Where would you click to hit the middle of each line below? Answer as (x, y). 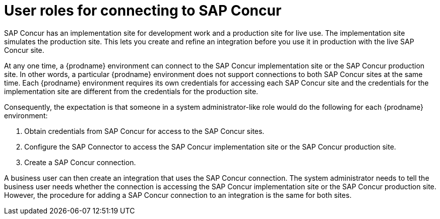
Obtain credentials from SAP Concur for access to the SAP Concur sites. (144, 131)
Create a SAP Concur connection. (80, 162)
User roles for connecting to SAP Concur (143, 11)
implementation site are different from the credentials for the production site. (131, 91)
